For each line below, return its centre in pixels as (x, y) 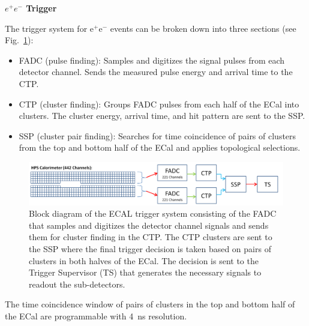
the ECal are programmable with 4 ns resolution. (96, 315)
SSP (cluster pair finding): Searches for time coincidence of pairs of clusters (157, 135)
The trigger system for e (49, 28)
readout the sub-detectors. (77, 284)
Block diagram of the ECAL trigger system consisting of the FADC (153, 213)
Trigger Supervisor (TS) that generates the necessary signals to (145, 272)
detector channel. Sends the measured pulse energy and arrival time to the (156, 72)
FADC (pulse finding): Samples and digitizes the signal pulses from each (152, 60)
